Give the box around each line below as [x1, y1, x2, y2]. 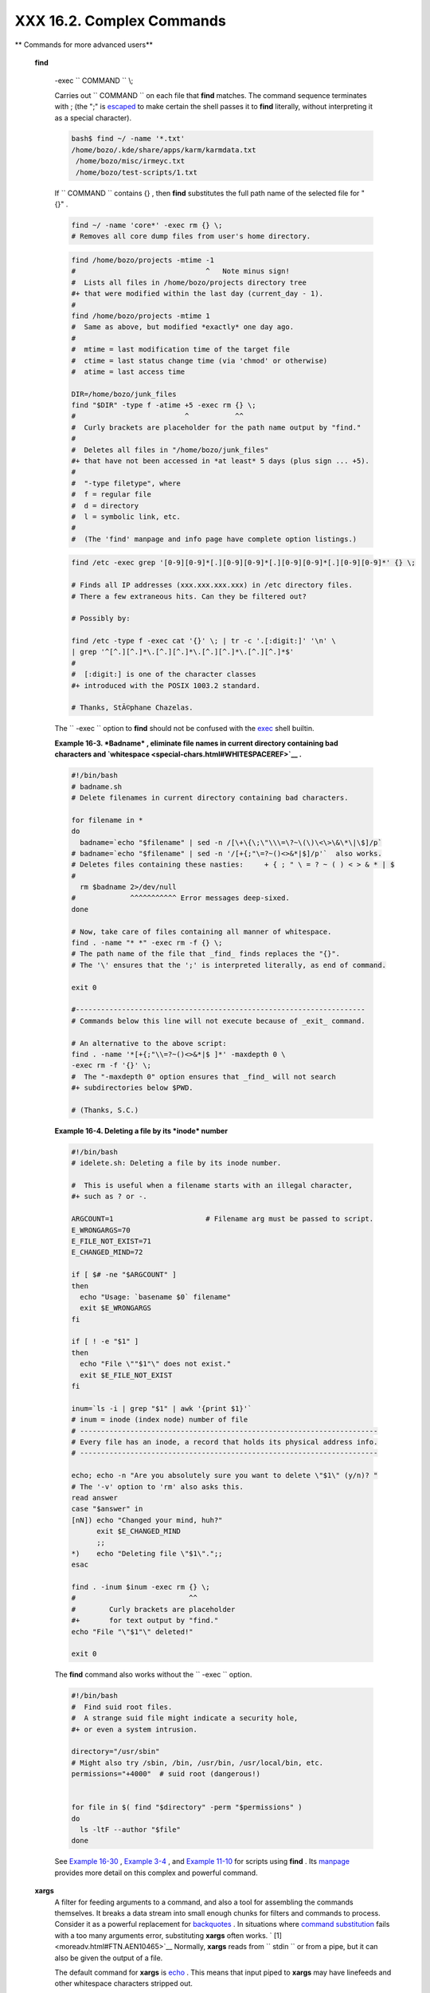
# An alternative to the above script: [71, 1039, 227, 1048]
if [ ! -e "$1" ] [71, 1337, 139, 1346]
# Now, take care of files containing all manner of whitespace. [71, 927, 332, 936]
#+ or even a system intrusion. [71, 1724, 198, 1734]
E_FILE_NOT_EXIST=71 [71, 1236, 151, 1245]
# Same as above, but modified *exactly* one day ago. [71, 323, 295, 332]
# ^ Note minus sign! [71, 267, 290, 276]
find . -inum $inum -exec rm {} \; [71, 1582, 210, 1592]
